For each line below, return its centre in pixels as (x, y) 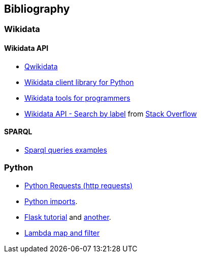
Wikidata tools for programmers (77, 98)
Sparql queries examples (66, 150)
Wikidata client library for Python (79, 82)
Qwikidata (41, 66)
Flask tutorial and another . (68, 217)
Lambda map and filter (62, 233)
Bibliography (37, 9)
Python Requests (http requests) (79, 185)
